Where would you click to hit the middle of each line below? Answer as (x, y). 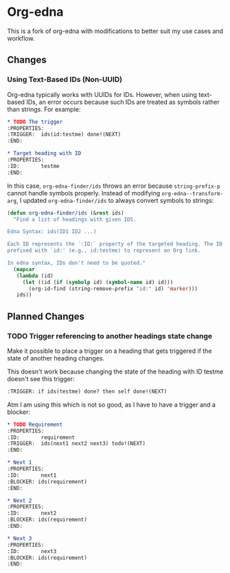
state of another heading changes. (56, 358)
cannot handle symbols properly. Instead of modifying (84, 193)
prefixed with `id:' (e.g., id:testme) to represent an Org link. (104, 251)
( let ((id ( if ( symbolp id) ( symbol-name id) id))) (98, 282)
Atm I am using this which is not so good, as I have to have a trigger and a (112, 404)
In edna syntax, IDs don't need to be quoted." (77, 263)
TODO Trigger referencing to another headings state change (110, 336)
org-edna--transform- (192, 193)
